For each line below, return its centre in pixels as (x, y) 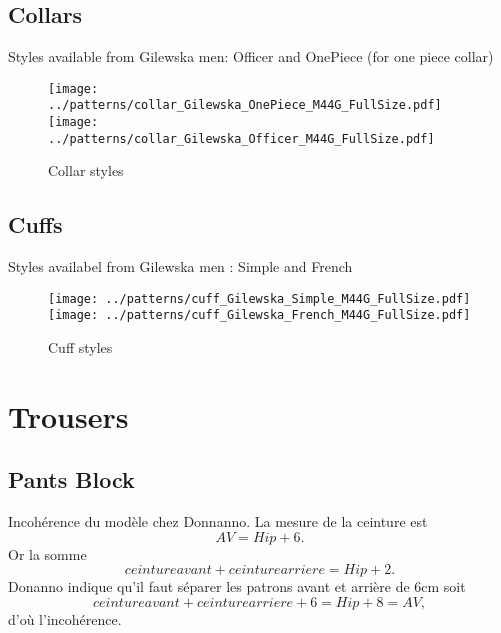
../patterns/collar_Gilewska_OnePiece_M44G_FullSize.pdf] (245, 105)
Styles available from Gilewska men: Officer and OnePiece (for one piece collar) (251, 56)
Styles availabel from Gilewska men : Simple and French (180, 266)
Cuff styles (80, 347)
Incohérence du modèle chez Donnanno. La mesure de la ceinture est (218, 521)
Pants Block (71, 479)
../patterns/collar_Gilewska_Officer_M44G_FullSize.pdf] (241, 138)
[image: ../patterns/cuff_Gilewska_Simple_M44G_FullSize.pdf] (259, 298)
